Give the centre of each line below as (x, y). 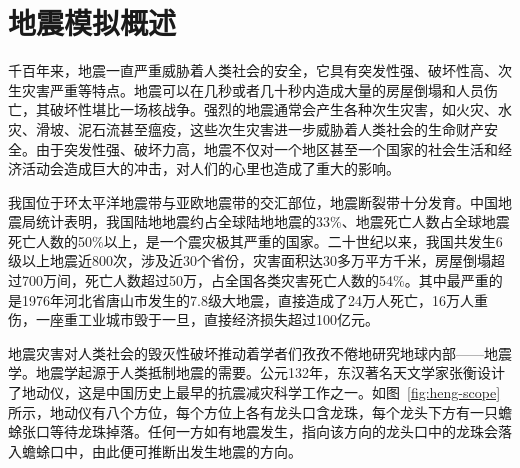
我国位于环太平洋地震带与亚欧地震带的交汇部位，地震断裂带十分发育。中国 (253, 201)
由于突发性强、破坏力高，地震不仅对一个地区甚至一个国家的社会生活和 (266, 148)
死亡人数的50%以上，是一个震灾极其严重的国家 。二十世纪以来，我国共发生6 (255, 240)
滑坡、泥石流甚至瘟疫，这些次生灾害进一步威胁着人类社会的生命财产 (259, 128)
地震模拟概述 (92, 22)
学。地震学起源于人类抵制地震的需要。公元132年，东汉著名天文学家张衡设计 (256, 372)
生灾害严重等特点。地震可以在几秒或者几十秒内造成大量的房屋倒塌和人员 (246, 89)
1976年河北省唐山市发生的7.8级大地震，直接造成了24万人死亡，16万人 (247, 299)
